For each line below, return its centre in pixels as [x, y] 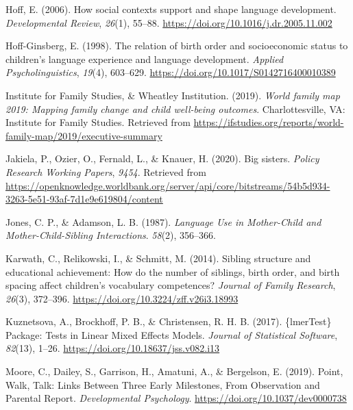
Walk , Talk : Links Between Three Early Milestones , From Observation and [163, 384]
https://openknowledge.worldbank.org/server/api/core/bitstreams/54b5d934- [168, 185]
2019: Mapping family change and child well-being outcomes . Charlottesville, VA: [175, 108]
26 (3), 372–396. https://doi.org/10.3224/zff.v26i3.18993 [122, 298]
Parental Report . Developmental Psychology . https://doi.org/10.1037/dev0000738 [176, 398]
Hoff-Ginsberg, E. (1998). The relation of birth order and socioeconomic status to [177, 46]
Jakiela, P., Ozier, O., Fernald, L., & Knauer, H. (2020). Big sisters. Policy [162, 158]
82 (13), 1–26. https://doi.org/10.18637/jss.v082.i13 [113, 348]
